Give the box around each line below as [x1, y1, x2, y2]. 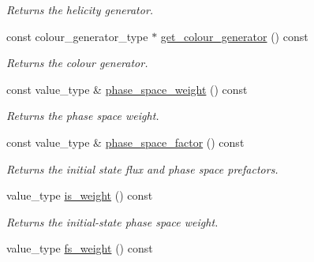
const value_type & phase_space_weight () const [6, 80, 248, 97]
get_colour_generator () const [160, 28, 308, 44]
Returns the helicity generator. [6, 2, 154, 17]
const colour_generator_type [6, 28, 148, 44]
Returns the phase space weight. [6, 107, 159, 124]
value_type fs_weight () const [6, 240, 153, 256]
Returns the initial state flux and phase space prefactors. [6, 160, 278, 177]
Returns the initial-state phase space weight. [6, 213, 219, 230]
